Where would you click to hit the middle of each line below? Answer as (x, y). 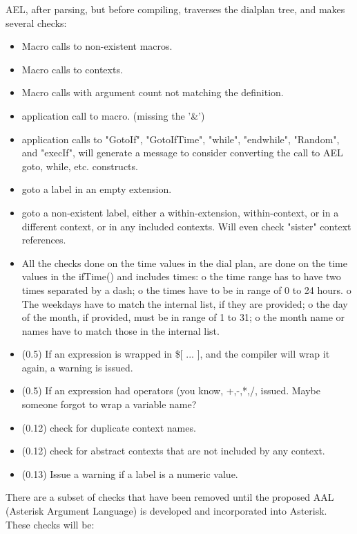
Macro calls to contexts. (72, 69)
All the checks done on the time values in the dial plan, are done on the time (184, 263)
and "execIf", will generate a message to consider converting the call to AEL (182, 153)
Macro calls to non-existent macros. (97, 46)
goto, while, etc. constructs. (80, 166)
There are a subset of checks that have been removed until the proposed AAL (170, 497)
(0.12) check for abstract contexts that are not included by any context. (173, 451)
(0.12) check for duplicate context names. (109, 427)
